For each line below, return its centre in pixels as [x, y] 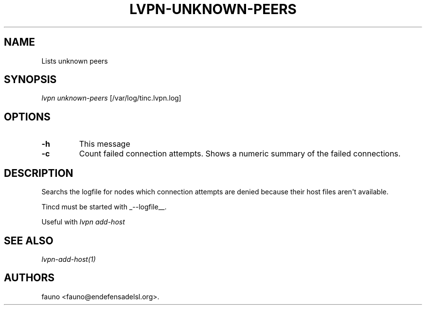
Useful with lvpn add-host [83, 222]
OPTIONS [27, 117]
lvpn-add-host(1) [69, 259]
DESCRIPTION [39, 173]
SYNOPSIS [30, 80]
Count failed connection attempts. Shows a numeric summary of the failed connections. [240, 154]
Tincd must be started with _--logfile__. [104, 207]
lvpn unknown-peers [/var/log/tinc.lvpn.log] [111, 98]
